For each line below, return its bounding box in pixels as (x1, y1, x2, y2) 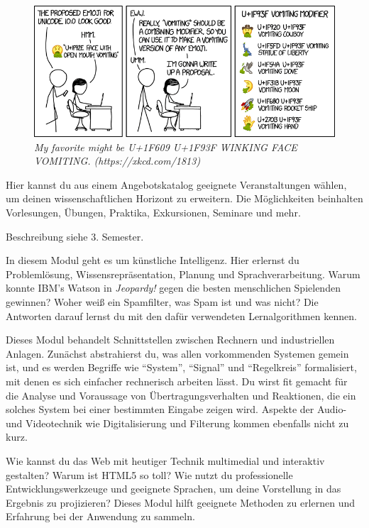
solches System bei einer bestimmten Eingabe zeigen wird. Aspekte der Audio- (6, 402, 347, 417)
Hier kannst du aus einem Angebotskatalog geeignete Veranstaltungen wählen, (6, 177, 347, 192)
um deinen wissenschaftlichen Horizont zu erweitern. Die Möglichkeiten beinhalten (6, 191, 363, 206)
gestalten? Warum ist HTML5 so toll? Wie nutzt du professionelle (6, 467, 293, 482)
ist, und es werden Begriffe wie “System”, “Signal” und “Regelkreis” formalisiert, (6, 360, 357, 375)
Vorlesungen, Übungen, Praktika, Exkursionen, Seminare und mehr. (6, 205, 301, 220)
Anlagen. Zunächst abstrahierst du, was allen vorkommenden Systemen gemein (6, 346, 349, 361)
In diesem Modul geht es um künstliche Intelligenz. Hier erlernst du (6, 253, 299, 268)
